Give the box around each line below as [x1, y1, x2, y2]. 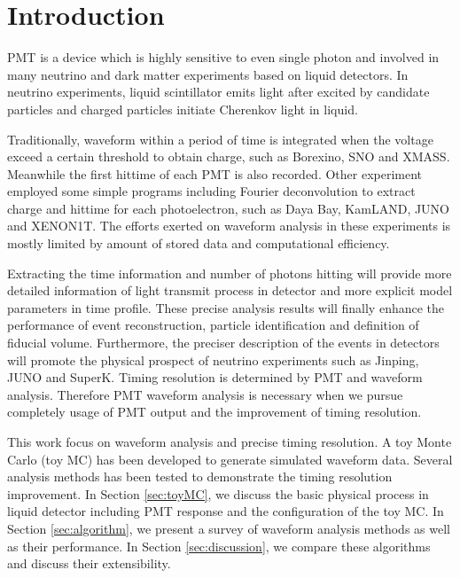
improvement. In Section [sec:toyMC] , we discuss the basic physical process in [7, 484, 429, 503]
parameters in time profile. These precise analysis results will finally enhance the [7, 298, 445, 316]
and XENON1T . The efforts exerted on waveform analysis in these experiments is [7, 216, 451, 235]
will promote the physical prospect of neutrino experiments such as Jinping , [7, 350, 419, 369]
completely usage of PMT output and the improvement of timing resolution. [7, 402, 422, 421]
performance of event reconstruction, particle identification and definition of [7, 316, 419, 334]
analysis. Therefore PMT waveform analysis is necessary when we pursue [7, 385, 403, 403]
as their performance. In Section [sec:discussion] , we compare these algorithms [7, 536, 431, 555]
